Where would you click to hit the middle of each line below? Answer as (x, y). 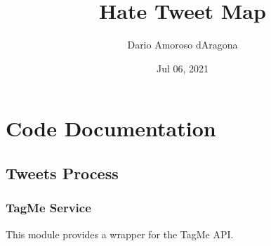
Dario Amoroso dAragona (183, 45)
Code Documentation (111, 128)
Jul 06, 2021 (183, 68)
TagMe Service (48, 208)
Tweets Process (62, 173)
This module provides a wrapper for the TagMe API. (120, 234)
